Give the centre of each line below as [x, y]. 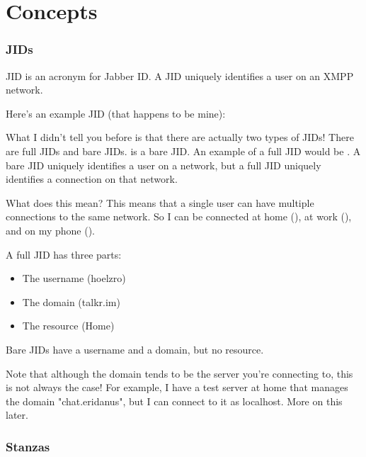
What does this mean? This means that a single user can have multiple [160, 202]
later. [17, 415]
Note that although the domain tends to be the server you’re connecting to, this [179, 373]
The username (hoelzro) [74, 278]
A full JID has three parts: [64, 254]
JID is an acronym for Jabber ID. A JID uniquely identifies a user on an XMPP [180, 75]
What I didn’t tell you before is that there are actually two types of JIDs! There [180, 137]
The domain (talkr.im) [71, 301]
